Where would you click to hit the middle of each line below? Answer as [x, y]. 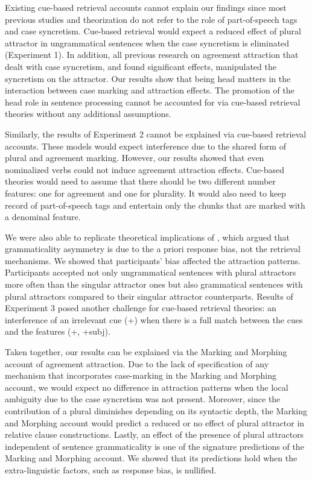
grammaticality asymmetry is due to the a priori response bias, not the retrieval [153, 249]
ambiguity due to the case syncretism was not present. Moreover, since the [143, 399]
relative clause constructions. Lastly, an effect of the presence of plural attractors [154, 434]
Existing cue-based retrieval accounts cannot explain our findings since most [146, 7]
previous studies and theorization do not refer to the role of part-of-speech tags [151, 19]
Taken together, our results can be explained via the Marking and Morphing [146, 352]
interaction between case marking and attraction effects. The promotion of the [150, 90]
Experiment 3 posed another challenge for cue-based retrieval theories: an [141, 308]
